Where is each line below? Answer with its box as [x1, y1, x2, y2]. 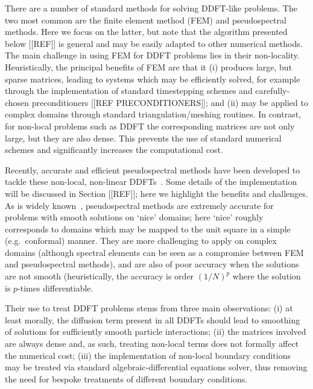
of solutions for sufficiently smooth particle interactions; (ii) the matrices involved [5, 325, 306, 338]
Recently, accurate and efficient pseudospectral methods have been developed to [5, 163, 300, 176]
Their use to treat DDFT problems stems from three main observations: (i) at [5, 302, 293, 314]
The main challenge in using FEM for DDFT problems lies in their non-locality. [5, 49, 300, 61]
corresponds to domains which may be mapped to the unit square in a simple [5, 222, 291, 235]
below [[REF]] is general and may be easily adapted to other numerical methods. [5, 37, 303, 49]
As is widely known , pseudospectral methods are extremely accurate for [5, 199, 274, 211]
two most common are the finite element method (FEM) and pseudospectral [5, 13, 286, 26]
